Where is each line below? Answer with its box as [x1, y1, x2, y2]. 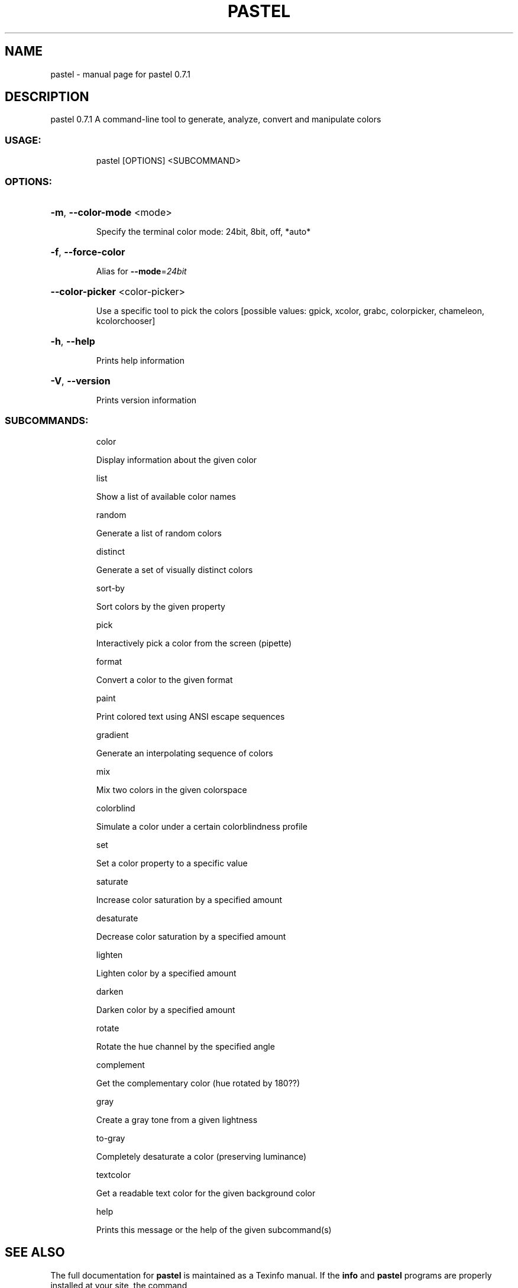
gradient [96, 729, 129, 740]
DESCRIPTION [5, 89, 89, 105]
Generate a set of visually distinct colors [96, 564, 253, 575]
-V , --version [50, 374, 111, 387]
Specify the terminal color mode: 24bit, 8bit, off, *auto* [96, 226, 311, 237]
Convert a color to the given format [96, 674, 233, 685]
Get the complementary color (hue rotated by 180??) [96, 1077, 300, 1088]
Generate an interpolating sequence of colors [96, 747, 273, 758]
